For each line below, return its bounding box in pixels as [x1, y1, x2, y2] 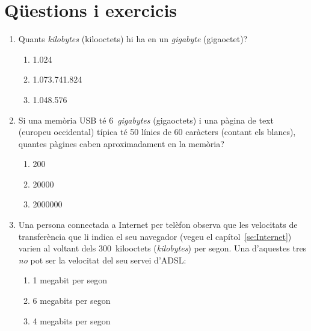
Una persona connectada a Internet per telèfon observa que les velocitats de [18, 218, 298, 231]
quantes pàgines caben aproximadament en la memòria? [18, 137, 224, 150]
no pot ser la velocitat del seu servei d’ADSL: [18, 253, 186, 266]
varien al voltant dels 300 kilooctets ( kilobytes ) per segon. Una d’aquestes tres [18, 242, 307, 254]
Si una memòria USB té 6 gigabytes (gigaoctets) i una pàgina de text [18, 113, 274, 126]
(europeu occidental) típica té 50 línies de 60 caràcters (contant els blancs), [18, 125, 296, 138]
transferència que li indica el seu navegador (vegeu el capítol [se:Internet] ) [18, 230, 292, 242]
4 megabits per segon [32, 314, 111, 327]
